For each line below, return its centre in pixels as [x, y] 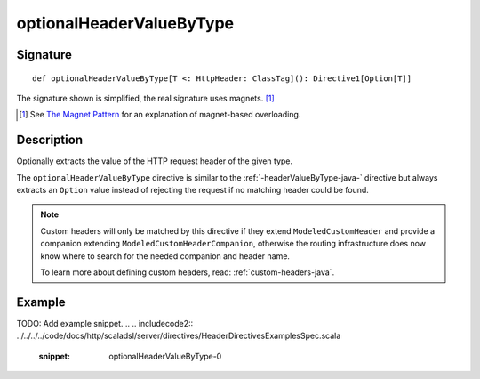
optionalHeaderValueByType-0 [165, 356]
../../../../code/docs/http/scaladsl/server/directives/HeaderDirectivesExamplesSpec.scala [179, 336]
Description [50, 140]
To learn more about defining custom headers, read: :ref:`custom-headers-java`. [188, 272]
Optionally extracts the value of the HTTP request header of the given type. [155, 161]
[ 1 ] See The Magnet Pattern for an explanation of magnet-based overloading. [160, 115]
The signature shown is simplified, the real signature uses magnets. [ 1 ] [145, 98]
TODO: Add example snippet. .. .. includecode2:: [105, 323]
